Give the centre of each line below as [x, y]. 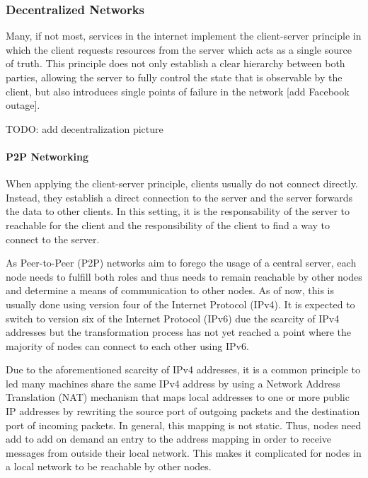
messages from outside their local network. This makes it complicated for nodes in [184, 452]
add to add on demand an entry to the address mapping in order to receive [169, 439]
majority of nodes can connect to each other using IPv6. [127, 345]
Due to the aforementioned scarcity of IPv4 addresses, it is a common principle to [183, 369]
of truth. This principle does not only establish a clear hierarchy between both [176, 63]
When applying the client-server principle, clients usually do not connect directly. [182, 183]
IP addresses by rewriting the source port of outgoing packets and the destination [183, 411]
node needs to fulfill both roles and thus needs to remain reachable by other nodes [184, 276]
